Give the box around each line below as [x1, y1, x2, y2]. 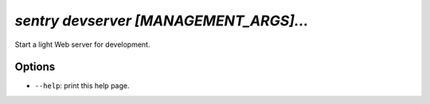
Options [14, 60, 56, 74]
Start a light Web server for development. [14, 40, 150, 49]
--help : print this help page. [34, 81, 130, 91]
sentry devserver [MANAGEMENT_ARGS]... [14, 12, 309, 29]
